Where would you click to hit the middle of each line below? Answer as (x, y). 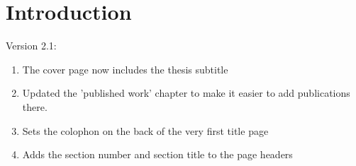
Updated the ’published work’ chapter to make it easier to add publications (186, 93)
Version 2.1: (31, 46)
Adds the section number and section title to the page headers (157, 154)
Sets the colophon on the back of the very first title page (145, 130)
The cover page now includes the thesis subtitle (125, 69)
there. (35, 106)
